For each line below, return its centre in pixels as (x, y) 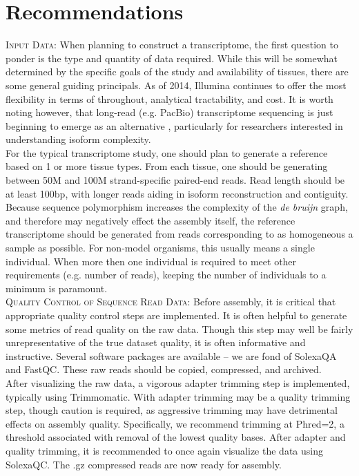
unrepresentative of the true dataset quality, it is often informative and (156, 342)
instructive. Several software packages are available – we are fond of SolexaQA (171, 355)
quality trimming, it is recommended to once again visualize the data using (164, 450)
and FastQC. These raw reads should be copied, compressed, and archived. (164, 369)
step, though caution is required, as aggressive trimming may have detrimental (172, 410)
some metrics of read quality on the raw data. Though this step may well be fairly (179, 329)
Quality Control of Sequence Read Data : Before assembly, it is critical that (171, 302)
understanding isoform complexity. (78, 139)
